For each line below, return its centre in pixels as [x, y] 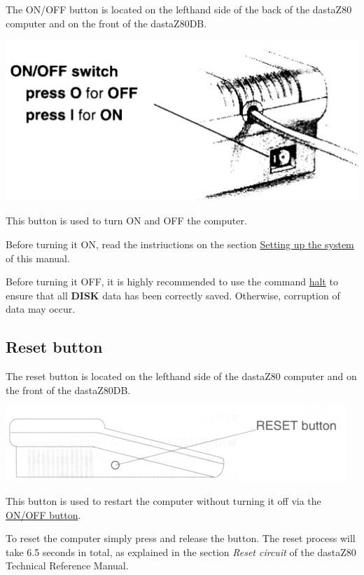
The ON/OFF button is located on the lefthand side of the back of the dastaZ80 [179, 9]
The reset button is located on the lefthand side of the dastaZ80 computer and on [181, 376]
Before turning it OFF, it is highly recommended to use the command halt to [172, 282]
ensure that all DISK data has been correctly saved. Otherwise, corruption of [173, 295]
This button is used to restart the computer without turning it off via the [163, 500]
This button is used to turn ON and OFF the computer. [126, 221]
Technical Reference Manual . [67, 566]
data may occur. [41, 309]
